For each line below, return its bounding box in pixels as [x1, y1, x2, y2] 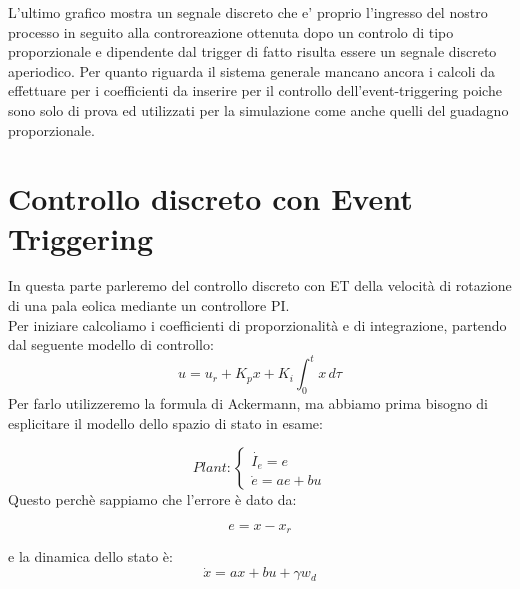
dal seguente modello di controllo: [8, 334, 214, 355]
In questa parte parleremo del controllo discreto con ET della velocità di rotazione [8, 275, 512, 296]
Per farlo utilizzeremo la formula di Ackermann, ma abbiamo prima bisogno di [8, 393, 489, 414]
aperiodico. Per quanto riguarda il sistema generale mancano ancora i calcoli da [8, 60, 496, 81]
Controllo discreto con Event [8, 178, 413, 219]
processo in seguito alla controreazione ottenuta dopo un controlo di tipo [8, 21, 454, 42]
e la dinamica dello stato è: [8, 546, 173, 567]
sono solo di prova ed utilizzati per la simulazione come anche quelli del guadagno [8, 99, 509, 120]
